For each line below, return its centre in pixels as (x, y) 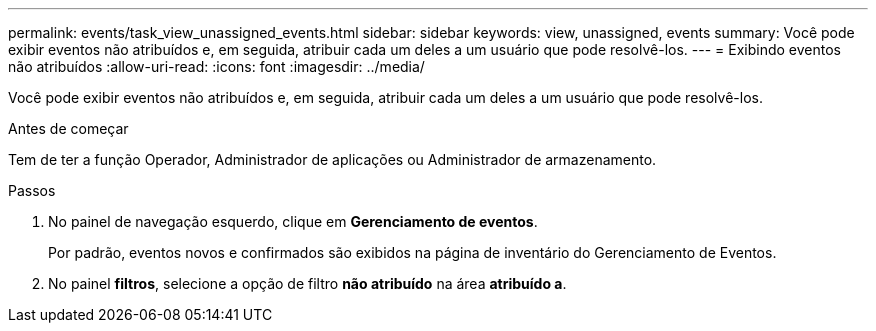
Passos (32, 190)
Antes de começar (68, 128)
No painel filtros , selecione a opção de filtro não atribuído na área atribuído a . (307, 283)
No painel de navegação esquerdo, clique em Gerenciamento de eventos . (293, 221)
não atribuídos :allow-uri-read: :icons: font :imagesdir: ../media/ (216, 66)
